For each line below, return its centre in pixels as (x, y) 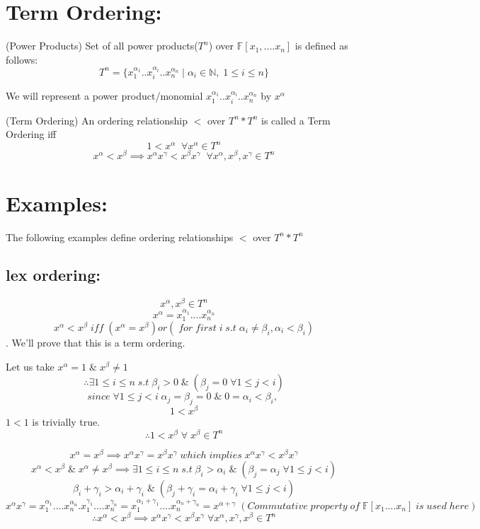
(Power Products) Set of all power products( (102, 46)
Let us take (30, 366)
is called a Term (296, 120)
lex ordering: (53, 275)
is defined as (321, 46)
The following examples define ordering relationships (120, 237)
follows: (22, 59)
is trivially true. (66, 422)
